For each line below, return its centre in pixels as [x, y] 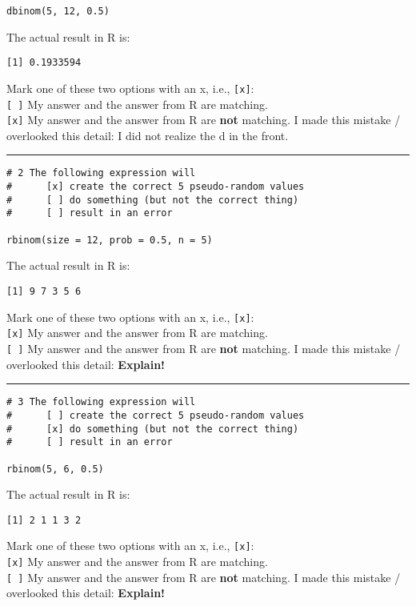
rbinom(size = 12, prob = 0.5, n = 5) [110, 240]
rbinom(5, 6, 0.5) [55, 469]
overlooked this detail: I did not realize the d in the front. [148, 135]
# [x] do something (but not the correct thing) [153, 429]
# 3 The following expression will [101, 402]
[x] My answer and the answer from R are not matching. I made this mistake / [204, 120]
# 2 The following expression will [101, 173]
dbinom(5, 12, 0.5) [58, 11]
